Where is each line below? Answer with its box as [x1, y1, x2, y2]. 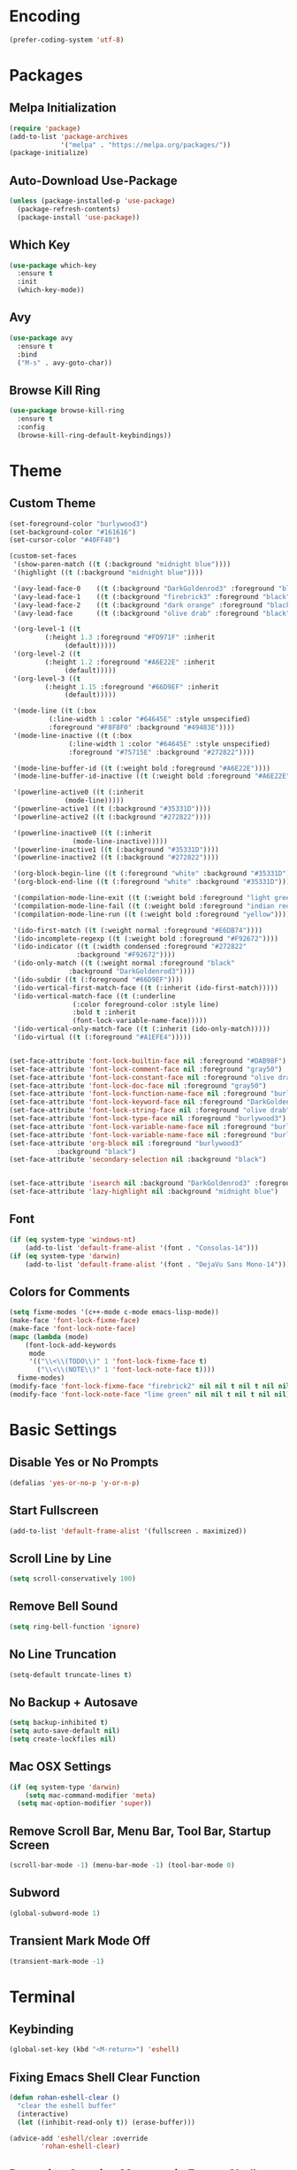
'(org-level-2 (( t [12, 650, 81, 658]
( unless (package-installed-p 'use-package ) [9, 196, 176, 205]
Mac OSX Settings [9, 1759, 112, 1774]
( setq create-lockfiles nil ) [9, 1735, 117, 1743]
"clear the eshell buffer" [17, 2101, 117, 2110]
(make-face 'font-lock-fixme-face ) [9, 1316, 141, 1325]
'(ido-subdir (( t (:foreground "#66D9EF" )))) [12, 975, 184, 984]
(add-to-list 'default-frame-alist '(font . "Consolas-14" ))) [25, 1243, 259, 1252]
